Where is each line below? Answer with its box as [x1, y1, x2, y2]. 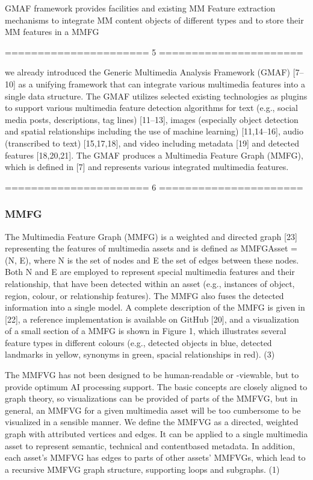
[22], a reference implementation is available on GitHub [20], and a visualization [5, 312, 299, 325]
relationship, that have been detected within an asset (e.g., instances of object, [5, 277, 295, 289]
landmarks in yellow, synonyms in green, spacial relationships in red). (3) [5, 348, 275, 361]
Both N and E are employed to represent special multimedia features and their [5, 265, 295, 278]
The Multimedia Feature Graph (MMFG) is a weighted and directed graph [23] [5, 230, 297, 242]
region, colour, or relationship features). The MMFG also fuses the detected [5, 289, 284, 302]
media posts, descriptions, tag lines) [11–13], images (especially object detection [5, 113, 299, 125]
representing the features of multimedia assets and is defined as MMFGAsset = [5, 242, 298, 254]
